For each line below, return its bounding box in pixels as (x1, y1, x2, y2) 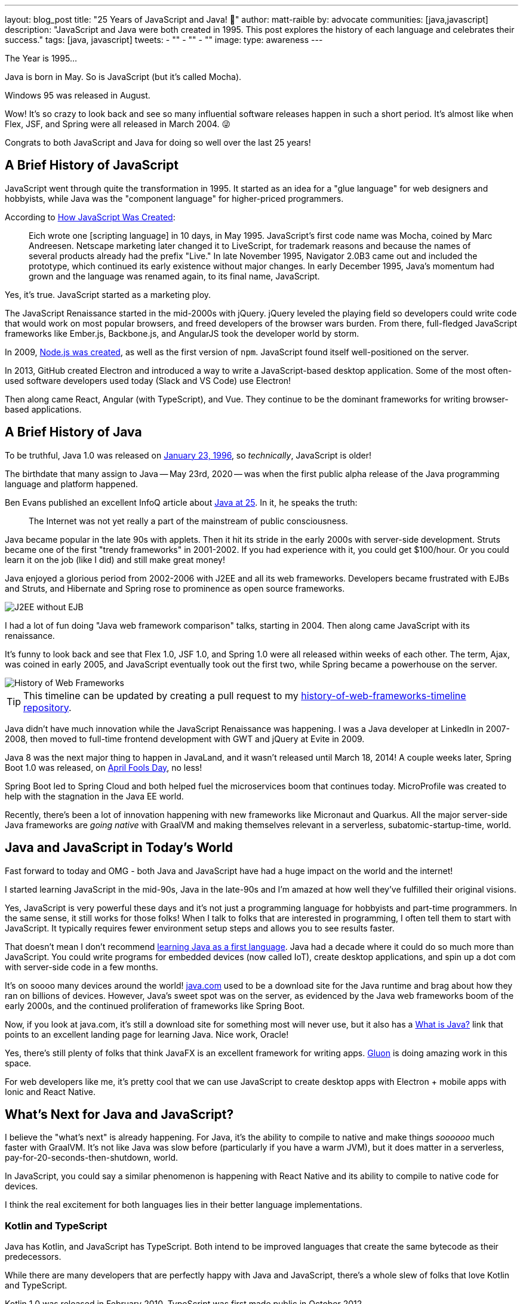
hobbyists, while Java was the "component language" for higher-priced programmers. (5, 193, 344, 204)
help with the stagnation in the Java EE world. (5, 791, 184, 801)
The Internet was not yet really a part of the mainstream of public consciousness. (29, 515, 348, 526)
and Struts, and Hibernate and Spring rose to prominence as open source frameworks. (5, 583, 345, 593)
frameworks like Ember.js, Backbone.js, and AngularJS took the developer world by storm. (5, 328, 359, 339)
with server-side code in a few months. (5, 961, 158, 972)
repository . (23, 701, 72, 713)
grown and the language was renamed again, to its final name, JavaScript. (29, 270, 320, 281)
